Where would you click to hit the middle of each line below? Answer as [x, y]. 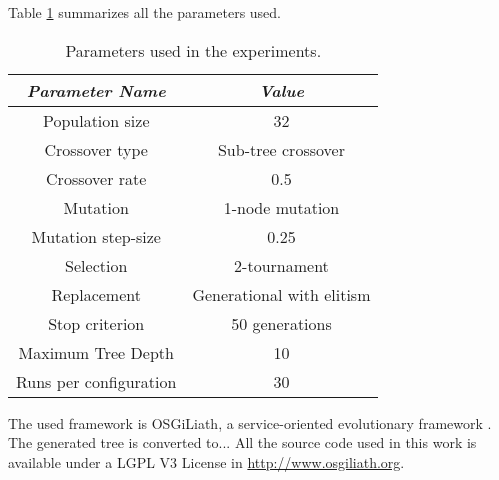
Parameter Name [96, 90]
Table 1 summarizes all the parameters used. [144, 12]
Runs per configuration [96, 381]
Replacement [96, 294]
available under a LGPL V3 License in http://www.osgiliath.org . [206, 461]
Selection [96, 265]
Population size [96, 120]
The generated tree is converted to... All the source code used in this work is [242, 442]
